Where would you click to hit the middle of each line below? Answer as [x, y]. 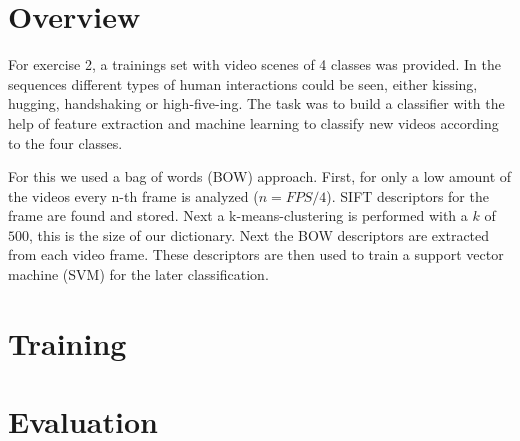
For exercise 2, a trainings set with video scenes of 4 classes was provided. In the [254, 64]
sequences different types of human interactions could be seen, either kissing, [243, 83]
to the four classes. [65, 142]
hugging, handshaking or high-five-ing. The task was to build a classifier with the [256, 103]
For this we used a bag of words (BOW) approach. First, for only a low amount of [260, 176]
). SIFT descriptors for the [407, 195]
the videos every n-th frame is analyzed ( [133, 195]
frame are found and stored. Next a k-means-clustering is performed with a [238, 215]
